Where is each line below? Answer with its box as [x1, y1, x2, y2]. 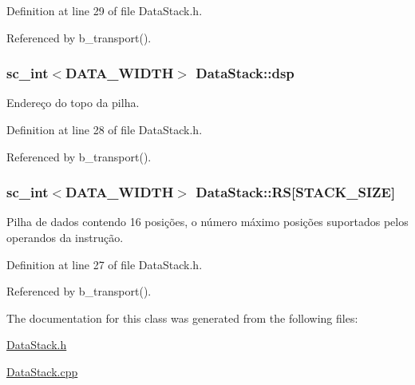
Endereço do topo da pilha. [6, 94, 140, 111]
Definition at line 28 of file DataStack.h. [6, 121, 203, 137]
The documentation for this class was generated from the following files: [6, 309, 358, 326]
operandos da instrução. [6, 229, 124, 245]
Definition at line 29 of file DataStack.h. [6, 2, 203, 18]
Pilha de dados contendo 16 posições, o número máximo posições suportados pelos [6, 213, 409, 230]
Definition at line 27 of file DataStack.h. [6, 256, 203, 272]
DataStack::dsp [196, 63, 294, 83]
